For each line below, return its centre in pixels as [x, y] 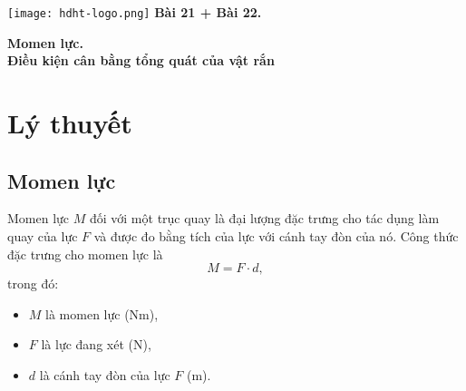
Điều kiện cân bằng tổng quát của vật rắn [141, 60]
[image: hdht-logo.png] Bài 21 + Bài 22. [135, 12]
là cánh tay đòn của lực [105, 374]
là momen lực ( [87, 313]
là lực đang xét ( [87, 344]
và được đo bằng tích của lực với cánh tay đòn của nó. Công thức [276, 236]
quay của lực [43, 236]
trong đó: [33, 283]
